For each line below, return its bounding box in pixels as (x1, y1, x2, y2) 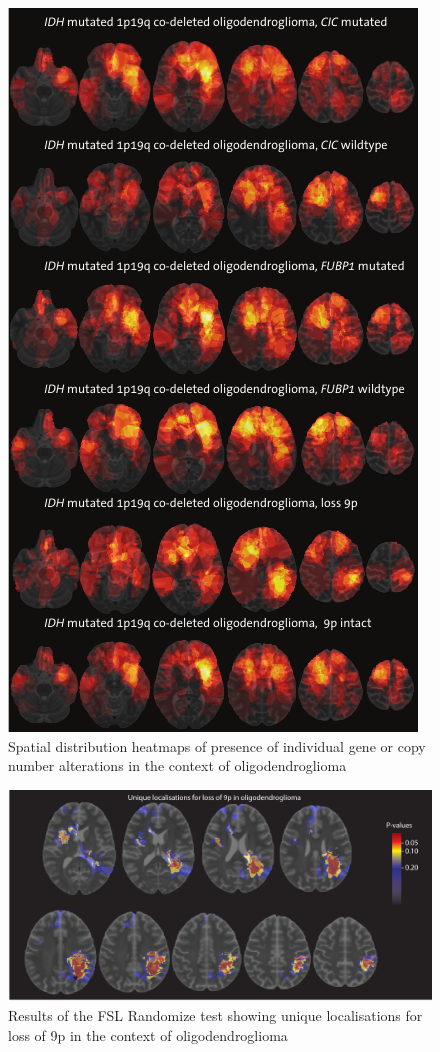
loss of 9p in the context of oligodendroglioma (8, 1024, 288, 1045)
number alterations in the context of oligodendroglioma (8, 755, 347, 776)
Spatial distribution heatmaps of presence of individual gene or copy (8, 735, 426, 756)
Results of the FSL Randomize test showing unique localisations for (8, 1004, 423, 1025)
